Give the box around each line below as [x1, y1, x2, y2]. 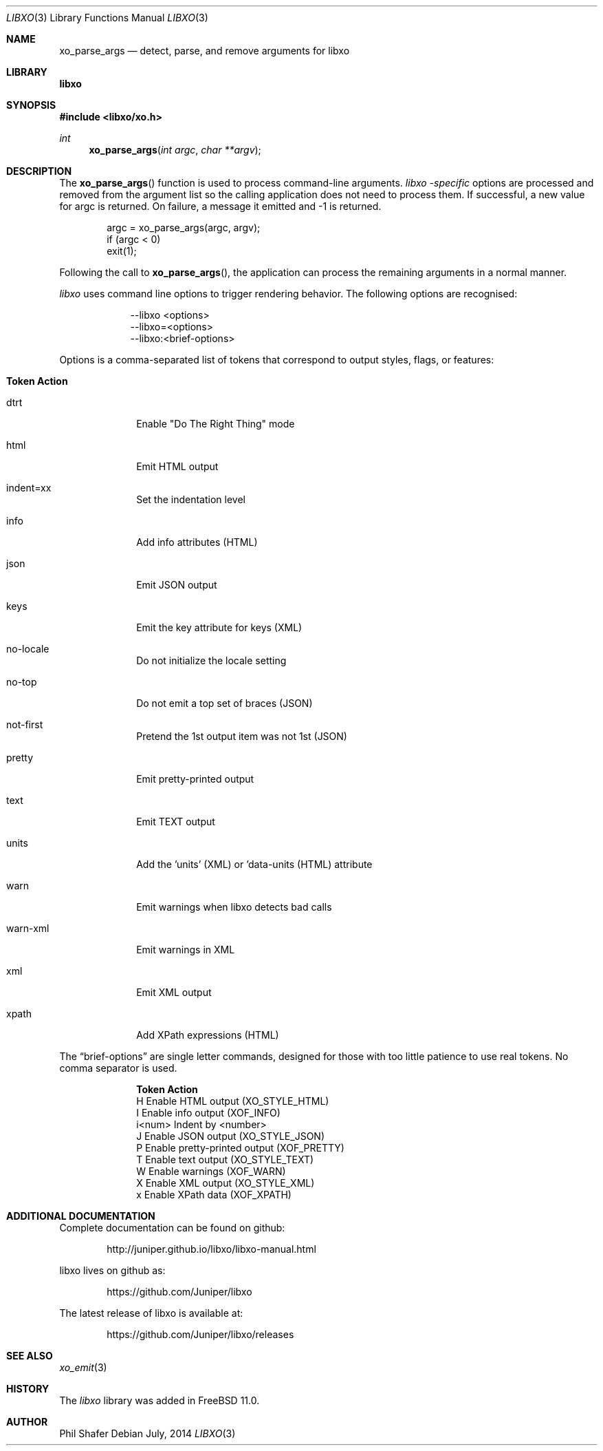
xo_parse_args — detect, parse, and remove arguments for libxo [59, 45, 350, 56]
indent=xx [6, 482, 52, 494]
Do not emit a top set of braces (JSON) [136, 697, 313, 709]
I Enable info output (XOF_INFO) [136, 1107, 281, 1119]
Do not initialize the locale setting [136, 655, 287, 666]
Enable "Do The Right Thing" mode [136, 418, 295, 430]
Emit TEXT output [136, 816, 215, 827]
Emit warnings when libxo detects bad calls [136, 901, 332, 913]
